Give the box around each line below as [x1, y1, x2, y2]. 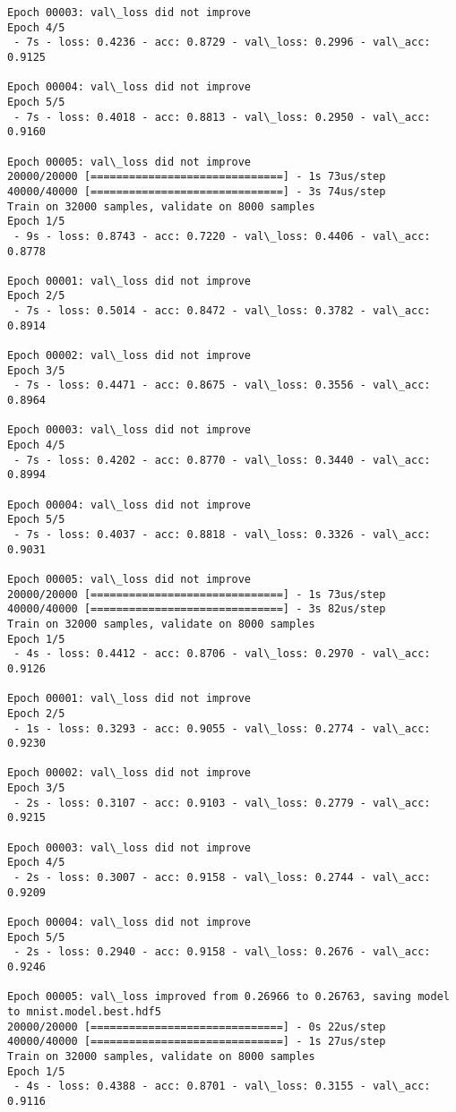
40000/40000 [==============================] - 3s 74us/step [7, 184, 386, 198]
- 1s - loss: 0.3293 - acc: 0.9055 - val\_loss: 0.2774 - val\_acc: [13, 722, 431, 735]
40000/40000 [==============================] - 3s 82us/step [7, 603, 386, 616]
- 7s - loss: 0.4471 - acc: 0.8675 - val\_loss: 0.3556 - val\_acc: [13, 379, 431, 392]
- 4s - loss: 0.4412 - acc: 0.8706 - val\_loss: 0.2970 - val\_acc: [13, 647, 431, 661]
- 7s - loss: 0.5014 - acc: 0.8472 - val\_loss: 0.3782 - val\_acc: [13, 304, 431, 318]
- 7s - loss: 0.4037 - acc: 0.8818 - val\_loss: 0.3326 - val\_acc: [13, 527, 431, 541]
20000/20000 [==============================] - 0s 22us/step [7, 1020, 386, 1033]
